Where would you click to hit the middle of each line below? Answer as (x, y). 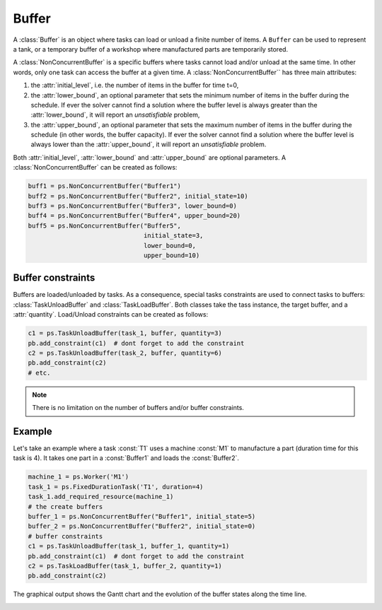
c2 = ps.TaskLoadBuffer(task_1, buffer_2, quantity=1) (125, 566)
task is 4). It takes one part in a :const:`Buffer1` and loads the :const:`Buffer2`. (126, 458)
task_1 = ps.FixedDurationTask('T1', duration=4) (116, 487)
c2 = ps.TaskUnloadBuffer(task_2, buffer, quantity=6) (125, 353)
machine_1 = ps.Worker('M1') (79, 477)
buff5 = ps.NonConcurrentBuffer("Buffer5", (105, 225)
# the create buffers (65, 506)
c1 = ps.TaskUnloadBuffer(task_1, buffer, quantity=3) (125, 333)
